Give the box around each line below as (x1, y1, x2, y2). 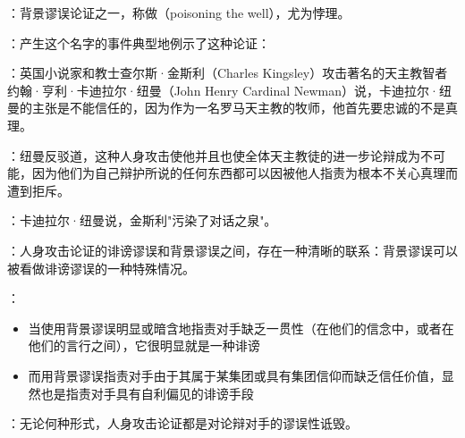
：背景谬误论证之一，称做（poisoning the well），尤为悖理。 (7, 4, 351, 21)
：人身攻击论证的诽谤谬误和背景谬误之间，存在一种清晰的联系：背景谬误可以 (7, 240, 458, 259)
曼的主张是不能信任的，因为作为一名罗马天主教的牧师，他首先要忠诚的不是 (7, 98, 445, 117)
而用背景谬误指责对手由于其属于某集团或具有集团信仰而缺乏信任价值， (28, 366, 442, 384)
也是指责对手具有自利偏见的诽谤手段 (40, 383, 254, 402)
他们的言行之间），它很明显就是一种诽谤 (28, 336, 260, 355)
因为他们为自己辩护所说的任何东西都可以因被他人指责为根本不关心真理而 (31, 164, 458, 182)
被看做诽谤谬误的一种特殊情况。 (7, 258, 195, 277)
